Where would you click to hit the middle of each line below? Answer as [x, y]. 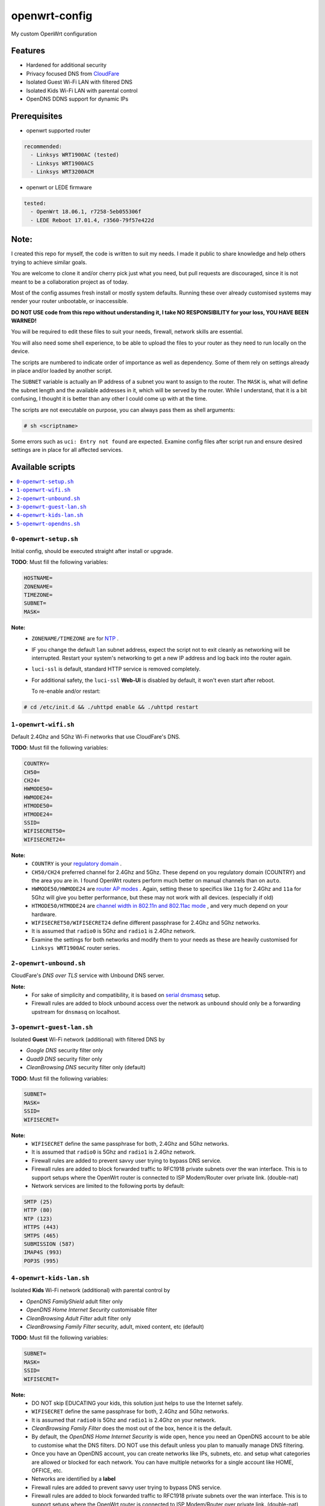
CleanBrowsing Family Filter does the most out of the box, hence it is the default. [132, 1428]
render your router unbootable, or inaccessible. [70, 301]
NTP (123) [38, 1219]
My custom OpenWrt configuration [54, 34]
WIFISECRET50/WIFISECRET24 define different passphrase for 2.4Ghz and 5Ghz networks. [146, 922]
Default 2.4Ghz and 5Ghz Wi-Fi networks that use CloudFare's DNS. [96, 736]
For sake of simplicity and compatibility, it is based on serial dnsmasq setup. [126, 995]
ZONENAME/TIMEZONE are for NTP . [75, 639]
